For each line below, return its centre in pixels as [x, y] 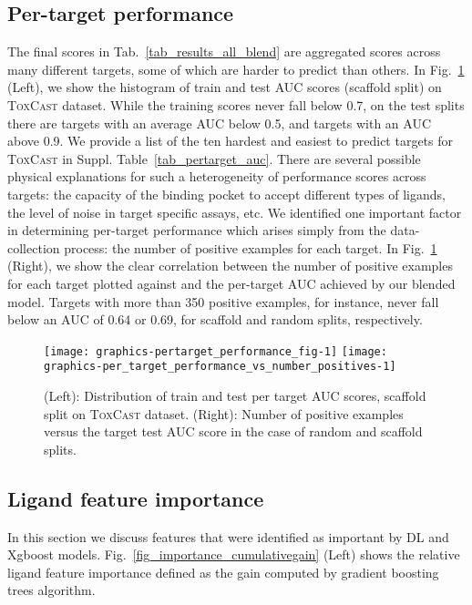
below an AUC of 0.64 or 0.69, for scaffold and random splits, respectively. [215, 319]
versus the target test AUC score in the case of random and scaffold [233, 431]
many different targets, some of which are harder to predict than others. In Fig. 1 [236, 69]
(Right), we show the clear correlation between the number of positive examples [230, 266]
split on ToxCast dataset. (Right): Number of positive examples [224, 413]
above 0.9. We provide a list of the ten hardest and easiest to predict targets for [231, 141]
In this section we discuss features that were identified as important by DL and [228, 536]
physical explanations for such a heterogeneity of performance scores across [217, 176]
